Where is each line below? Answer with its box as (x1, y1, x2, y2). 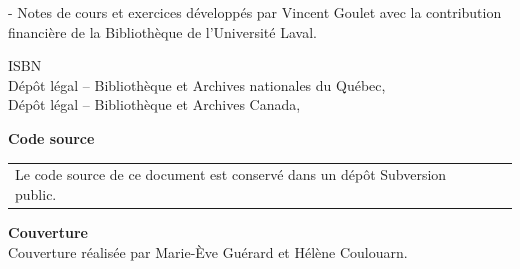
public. (15, 183, 57, 204)
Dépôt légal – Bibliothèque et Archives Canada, (8, 94, 301, 115)
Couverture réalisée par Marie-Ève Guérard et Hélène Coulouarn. (8, 241, 408, 262)
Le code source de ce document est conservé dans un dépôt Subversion (15, 164, 447, 185)
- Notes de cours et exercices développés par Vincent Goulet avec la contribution (8, 2, 502, 22)
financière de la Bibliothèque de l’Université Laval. (8, 21, 317, 42)
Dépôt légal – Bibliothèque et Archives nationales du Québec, (8, 74, 386, 95)
